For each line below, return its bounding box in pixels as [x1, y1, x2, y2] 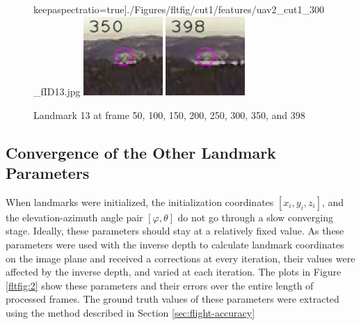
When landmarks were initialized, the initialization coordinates [6, 194, 274, 209]
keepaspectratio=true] [33, 2, 127, 16]
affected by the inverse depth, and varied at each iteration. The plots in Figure [6, 264, 342, 279]
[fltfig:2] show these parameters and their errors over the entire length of [6, 278, 314, 292]
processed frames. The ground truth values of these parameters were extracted [6, 292, 339, 306]
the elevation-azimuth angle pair [6, 209, 143, 224]
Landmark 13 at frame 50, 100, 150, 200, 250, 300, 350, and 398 [33, 107, 305, 122]
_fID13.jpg [33, 84, 81, 98]
